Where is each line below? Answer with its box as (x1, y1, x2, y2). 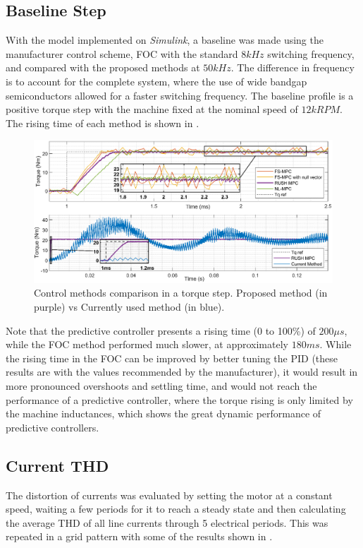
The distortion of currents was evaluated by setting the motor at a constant (6, 487, 333, 502)
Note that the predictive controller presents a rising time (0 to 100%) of (6, 323, 316, 338)
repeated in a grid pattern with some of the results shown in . (6, 529, 273, 544)
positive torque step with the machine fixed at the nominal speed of (6, 102, 298, 117)
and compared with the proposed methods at (6, 60, 200, 75)
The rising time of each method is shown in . (6, 115, 199, 130)
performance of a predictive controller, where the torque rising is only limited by (6, 392, 353, 407)
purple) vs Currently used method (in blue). (34, 299, 225, 314)
